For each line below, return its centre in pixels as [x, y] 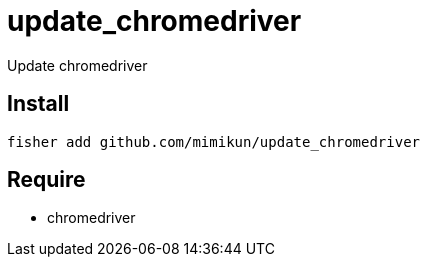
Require [46, 180]
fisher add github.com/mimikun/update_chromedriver [214, 141]
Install [38, 104]
